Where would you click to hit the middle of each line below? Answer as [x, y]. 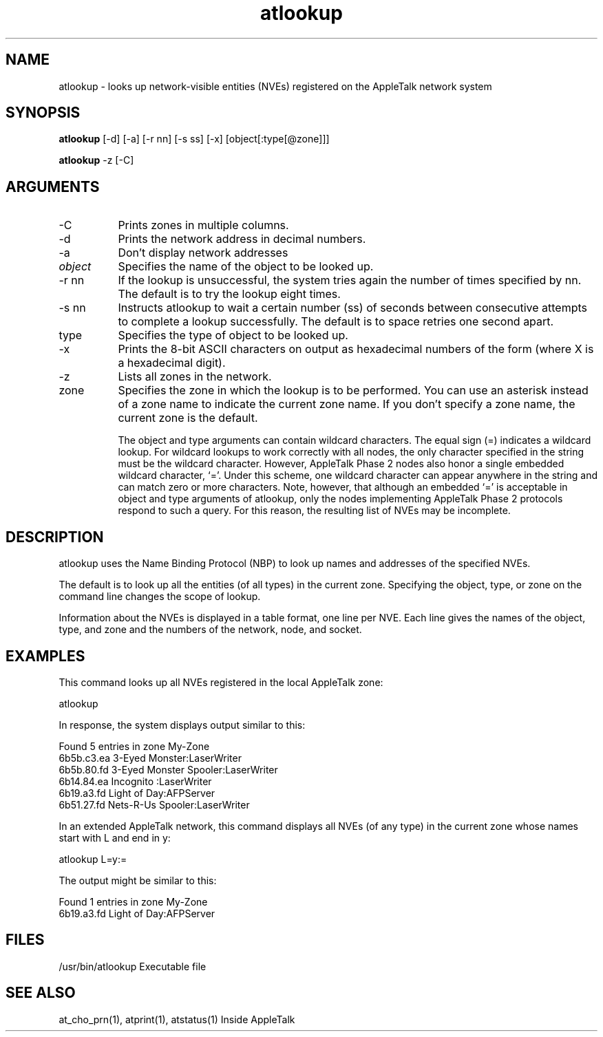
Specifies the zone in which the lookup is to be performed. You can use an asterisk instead [353, 391]
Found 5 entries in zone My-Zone [134, 746]
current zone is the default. [188, 418]
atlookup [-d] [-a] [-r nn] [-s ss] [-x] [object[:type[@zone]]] [194, 139]
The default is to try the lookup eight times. [229, 294]
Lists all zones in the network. [195, 377]
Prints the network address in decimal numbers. [242, 239]
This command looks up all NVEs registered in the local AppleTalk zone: [221, 682]
